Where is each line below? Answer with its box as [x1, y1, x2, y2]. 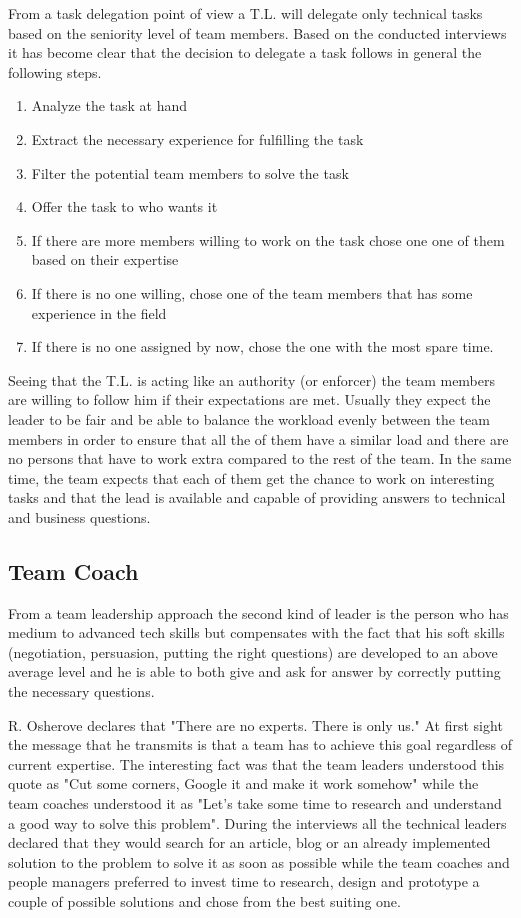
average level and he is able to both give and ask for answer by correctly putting [8, 661, 501, 682]
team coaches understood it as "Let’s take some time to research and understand [8, 793, 502, 814]
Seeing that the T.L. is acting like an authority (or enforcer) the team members [8, 369, 496, 390]
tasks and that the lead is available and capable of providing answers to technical [8, 487, 506, 508]
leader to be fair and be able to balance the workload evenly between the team [8, 408, 490, 429]
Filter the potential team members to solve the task [31, 162, 349, 183]
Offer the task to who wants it [31, 196, 218, 217]
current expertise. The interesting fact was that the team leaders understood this [8, 753, 505, 774]
